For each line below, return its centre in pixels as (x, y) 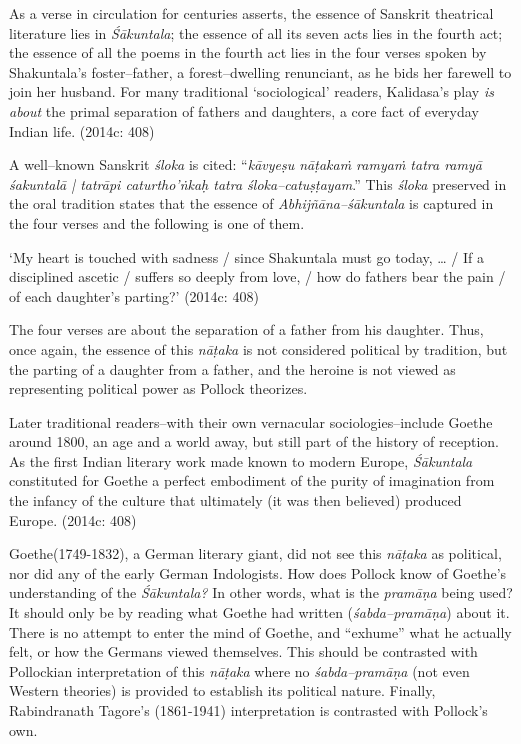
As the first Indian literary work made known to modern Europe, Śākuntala (241, 460)
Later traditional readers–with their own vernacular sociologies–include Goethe (251, 421)
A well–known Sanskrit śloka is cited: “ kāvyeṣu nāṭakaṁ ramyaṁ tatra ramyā (245, 164)
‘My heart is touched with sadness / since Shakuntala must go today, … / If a (246, 256)
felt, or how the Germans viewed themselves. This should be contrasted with (243, 651)
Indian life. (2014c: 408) (82, 130)
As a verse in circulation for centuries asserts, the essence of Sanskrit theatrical (251, 13)
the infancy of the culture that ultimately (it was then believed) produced (235, 500)
